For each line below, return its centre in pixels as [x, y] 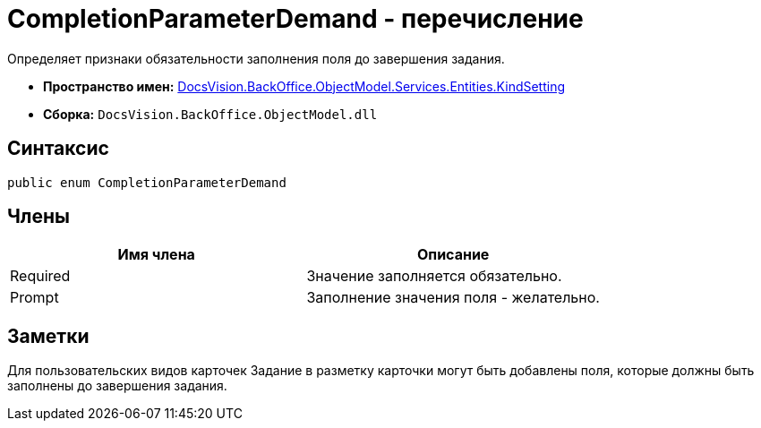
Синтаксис [58, 149]
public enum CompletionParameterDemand [147, 182]
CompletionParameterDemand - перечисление [295, 19]
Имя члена [156, 255]
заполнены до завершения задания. [117, 386]
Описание [453, 255]
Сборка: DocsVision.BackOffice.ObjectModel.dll [210, 114]
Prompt [34, 298]
